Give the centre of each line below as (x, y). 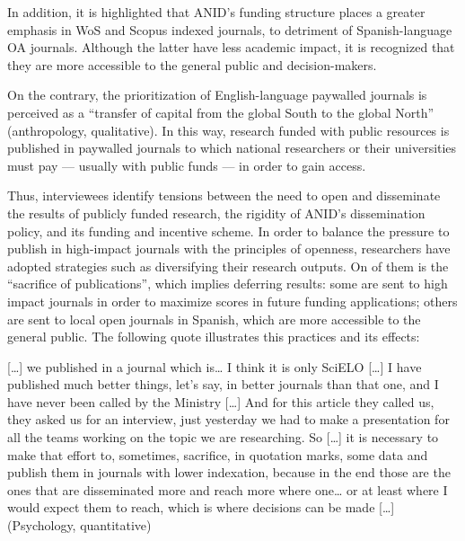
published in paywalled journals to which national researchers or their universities (232, 148)
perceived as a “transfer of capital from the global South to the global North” (221, 112)
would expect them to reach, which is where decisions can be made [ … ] (201, 507)
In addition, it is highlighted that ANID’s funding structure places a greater (216, 12)
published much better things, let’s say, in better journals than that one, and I (223, 384)
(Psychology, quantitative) (79, 525)
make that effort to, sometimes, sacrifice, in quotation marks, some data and (218, 454)
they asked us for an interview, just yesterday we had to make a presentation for (228, 419)
